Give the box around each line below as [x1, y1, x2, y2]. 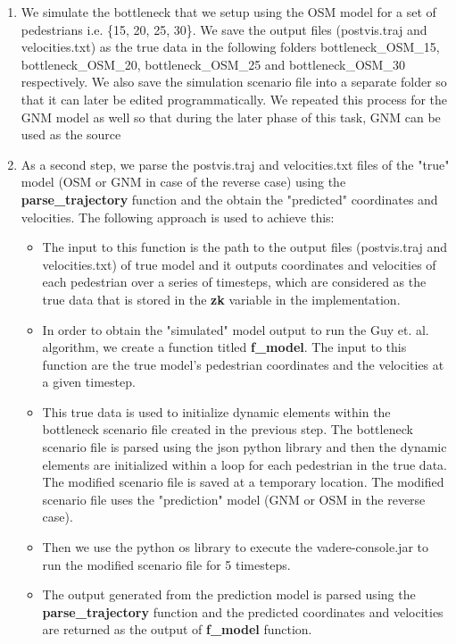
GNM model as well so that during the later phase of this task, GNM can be [21, 107, 441, 126]
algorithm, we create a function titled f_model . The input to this [42, 338, 407, 356]
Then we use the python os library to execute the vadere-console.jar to [42, 538, 428, 556]
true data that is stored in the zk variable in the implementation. [42, 289, 401, 308]
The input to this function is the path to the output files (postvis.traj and [42, 238, 448, 256]
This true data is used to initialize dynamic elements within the [42, 402, 391, 421]
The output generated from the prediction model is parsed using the [42, 585, 416, 604]
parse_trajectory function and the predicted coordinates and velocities [42, 602, 444, 621]
